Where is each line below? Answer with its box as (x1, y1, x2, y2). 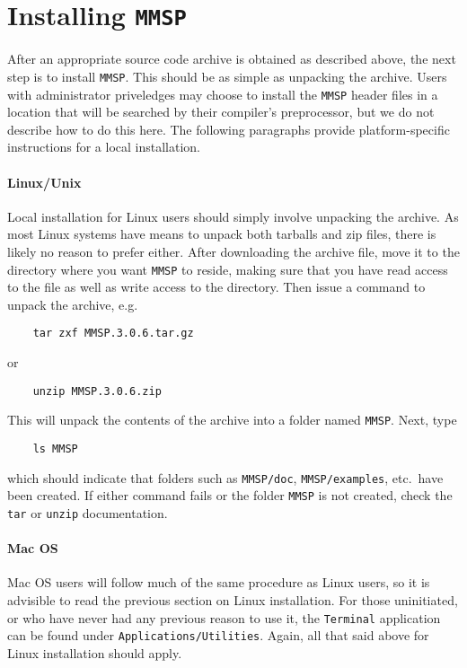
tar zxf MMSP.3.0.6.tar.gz (32, 327, 194, 340)
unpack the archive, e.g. (7, 294, 138, 313)
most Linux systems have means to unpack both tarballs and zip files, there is (7, 224, 436, 243)
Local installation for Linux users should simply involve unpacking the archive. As (7, 207, 459, 225)
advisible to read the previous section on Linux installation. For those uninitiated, (7, 590, 458, 609)
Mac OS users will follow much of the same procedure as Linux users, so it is (7, 573, 430, 592)
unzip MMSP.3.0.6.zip (32, 384, 162, 398)
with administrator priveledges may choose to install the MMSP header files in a (7, 84, 438, 103)
